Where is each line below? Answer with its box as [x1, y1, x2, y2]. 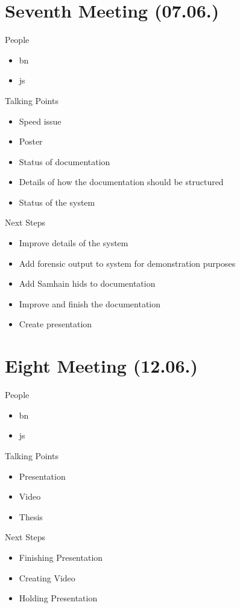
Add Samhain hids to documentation [19, 277, 156, 290]
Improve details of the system [19, 237, 128, 249]
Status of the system [19, 195, 95, 208]
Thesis [19, 510, 43, 523]
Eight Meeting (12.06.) [5, 353, 198, 378]
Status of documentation [19, 155, 110, 168]
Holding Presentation [19, 592, 98, 604]
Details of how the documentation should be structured [19, 175, 224, 188]
